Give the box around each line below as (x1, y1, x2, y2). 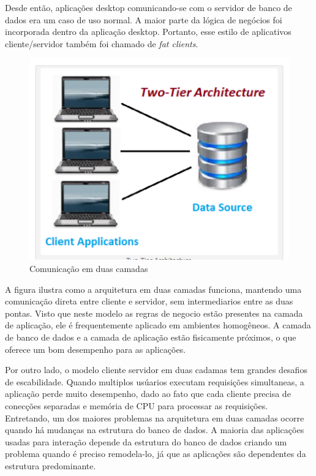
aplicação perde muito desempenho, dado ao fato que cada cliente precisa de (5, 387, 291, 400)
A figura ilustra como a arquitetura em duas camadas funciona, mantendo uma (5, 282, 302, 295)
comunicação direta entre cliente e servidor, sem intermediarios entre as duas (5, 295, 293, 308)
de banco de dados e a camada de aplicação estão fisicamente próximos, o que (5, 330, 296, 343)
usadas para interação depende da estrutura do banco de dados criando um (5, 435, 287, 448)
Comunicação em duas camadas (29, 262, 148, 274)
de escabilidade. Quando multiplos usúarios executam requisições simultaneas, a (5, 375, 304, 388)
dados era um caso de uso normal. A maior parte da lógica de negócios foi (5, 13, 282, 26)
